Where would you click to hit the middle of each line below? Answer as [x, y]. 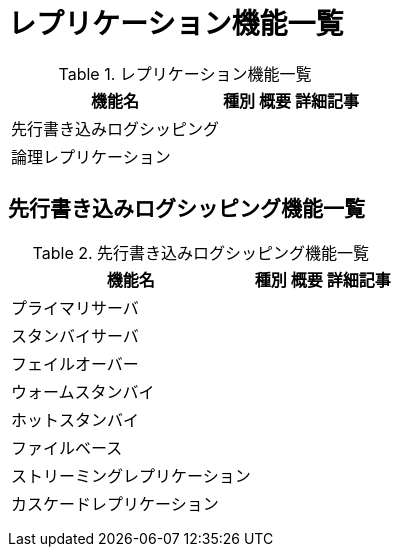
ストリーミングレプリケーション [131, 475]
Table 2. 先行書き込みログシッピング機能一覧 [201, 252]
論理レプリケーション [91, 156]
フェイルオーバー [75, 363]
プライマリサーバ [75, 307]
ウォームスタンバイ [83, 391]
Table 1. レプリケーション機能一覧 [185, 73]
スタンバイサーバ [75, 335]
